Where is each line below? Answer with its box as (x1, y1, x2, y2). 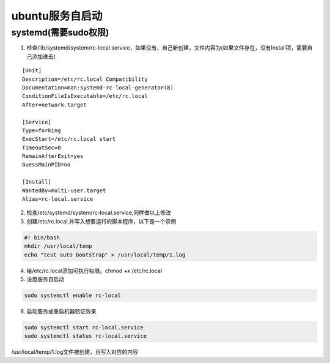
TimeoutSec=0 (22, 144, 61, 151)
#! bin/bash (24, 234, 61, 241)
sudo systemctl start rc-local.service (24, 324, 144, 331)
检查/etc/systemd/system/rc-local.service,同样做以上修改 (26, 209, 171, 217)
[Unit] (22, 67, 42, 74)
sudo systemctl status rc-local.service (24, 332, 147, 340)
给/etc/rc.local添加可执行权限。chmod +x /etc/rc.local (26, 267, 162, 274)
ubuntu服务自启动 (11, 9, 103, 23)
